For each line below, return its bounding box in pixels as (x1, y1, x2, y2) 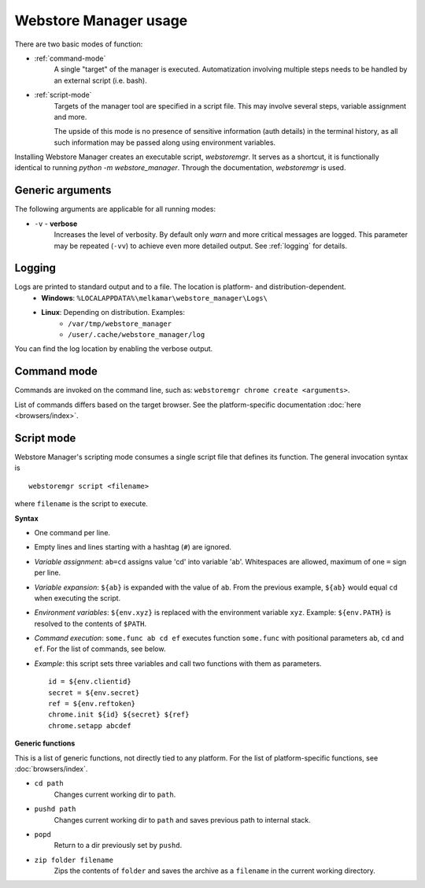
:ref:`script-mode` (34, 91, 92, 100)
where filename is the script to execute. (14, 499, 149, 509)
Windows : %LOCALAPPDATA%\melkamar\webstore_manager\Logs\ (41, 293, 268, 302)
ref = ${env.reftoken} (48, 699, 136, 709)
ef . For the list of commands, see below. (34, 644, 166, 653)
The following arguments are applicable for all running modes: (14, 205, 216, 214)
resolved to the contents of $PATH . (34, 619, 147, 628)
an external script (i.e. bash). (54, 76, 147, 85)
